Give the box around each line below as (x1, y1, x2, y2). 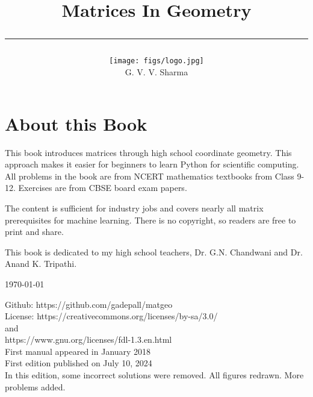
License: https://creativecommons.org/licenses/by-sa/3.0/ (5, 310, 218, 322)
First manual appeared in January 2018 (5, 345, 151, 357)
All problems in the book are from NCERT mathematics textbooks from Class (5, 169, 294, 182)
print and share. (5, 225, 64, 238)
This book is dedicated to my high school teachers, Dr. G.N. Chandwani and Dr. (5, 245, 303, 258)
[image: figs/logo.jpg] (109, 57, 204, 66)
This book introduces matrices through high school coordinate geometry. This (5, 146, 292, 158)
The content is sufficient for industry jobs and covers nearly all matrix (5, 201, 264, 214)
